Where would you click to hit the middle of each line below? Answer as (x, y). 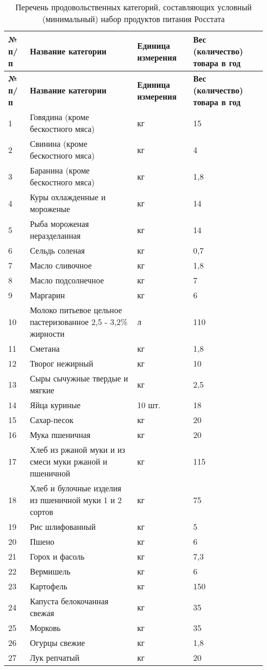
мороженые (50, 209)
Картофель (49, 586)
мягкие (42, 390)
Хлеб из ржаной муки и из (78, 449)
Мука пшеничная (60, 435)
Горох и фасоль (57, 556)
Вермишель (50, 571)
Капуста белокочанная (69, 601)
